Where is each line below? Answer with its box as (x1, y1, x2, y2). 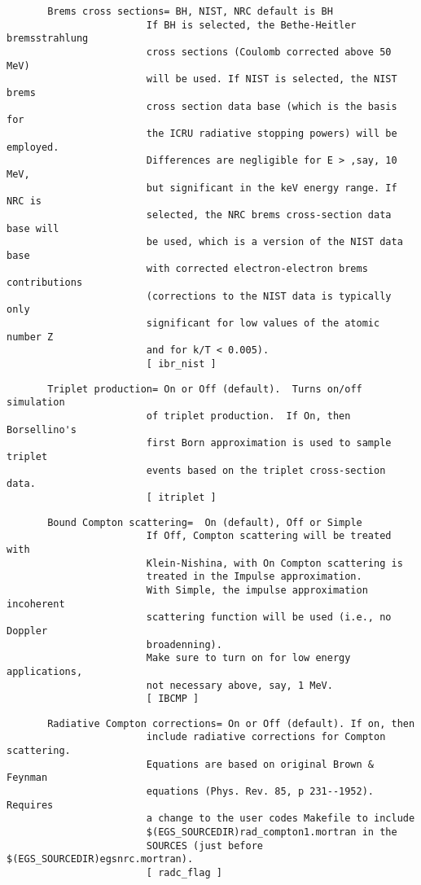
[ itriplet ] (146, 491, 217, 503)
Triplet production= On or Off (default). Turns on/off (47, 383, 362, 395)
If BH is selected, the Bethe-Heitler (146, 19, 357, 31)
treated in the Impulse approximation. (146, 571, 362, 583)
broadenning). (146, 638, 222, 651)
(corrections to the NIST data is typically (146, 290, 392, 302)
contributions (7, 277, 83, 289)
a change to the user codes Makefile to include (146, 813, 415, 825)
